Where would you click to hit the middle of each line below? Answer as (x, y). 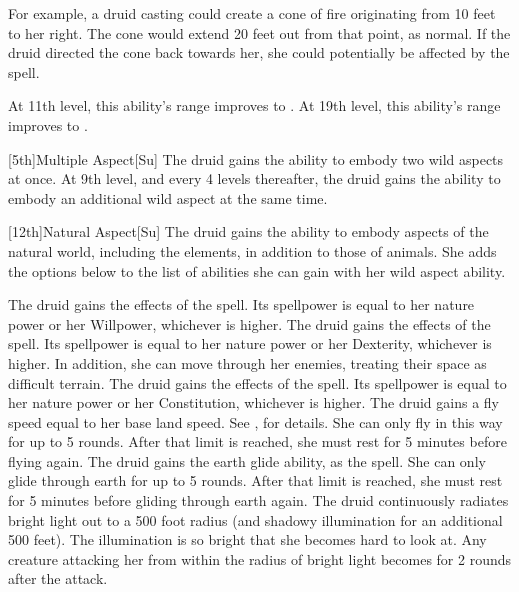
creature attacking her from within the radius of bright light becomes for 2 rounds (260, 558)
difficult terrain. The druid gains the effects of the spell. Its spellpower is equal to (257, 382)
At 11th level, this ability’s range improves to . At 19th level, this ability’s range (254, 105)
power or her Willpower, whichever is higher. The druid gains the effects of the (249, 323)
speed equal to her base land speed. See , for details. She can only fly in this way (255, 421)
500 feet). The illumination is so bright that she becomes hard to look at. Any (247, 539)
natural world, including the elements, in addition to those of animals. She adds (252, 250)
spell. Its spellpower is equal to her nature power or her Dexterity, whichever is (250, 343)
